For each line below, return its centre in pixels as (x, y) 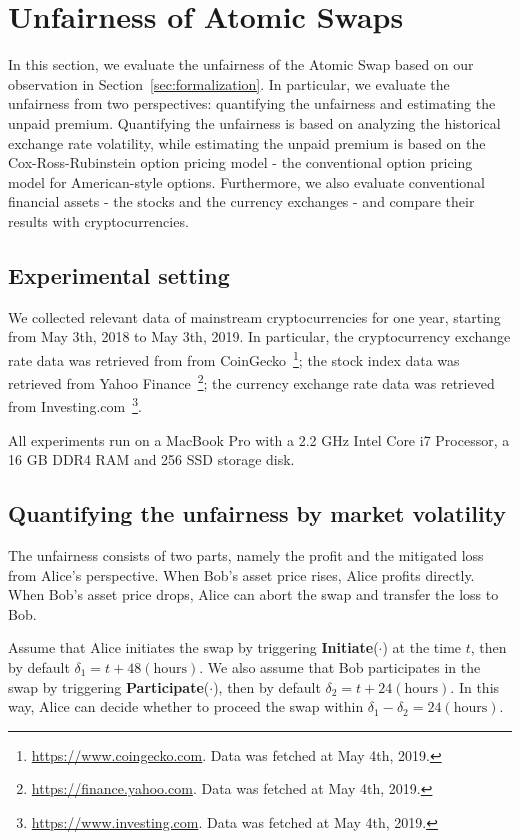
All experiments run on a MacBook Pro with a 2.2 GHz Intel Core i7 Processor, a (259, 439)
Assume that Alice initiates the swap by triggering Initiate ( (193, 647)
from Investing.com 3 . (75, 405)
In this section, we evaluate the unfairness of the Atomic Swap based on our (241, 64)
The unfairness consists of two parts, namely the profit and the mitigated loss (246, 555)
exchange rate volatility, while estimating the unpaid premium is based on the (247, 142)
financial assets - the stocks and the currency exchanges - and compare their (241, 201)
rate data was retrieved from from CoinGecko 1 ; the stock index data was (234, 358)
